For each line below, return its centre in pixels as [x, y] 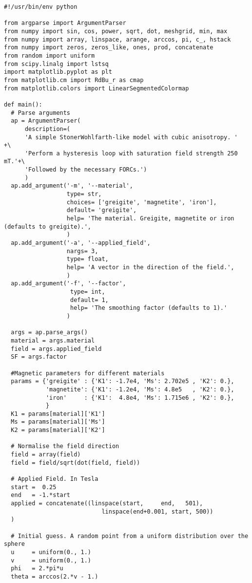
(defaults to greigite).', [48, 227]
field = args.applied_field [56, 349]
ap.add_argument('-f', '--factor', [68, 284]
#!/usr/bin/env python [41, 7]
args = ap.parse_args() [49, 333]
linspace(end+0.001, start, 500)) [157, 511]
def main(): [23, 104]
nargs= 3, [82, 251]
